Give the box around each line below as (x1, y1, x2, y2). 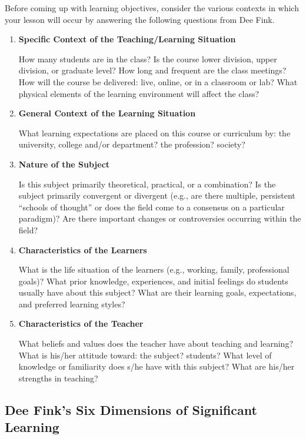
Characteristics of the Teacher (18, 317, 144, 330)
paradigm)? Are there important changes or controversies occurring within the (18, 212, 301, 224)
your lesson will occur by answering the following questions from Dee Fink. (5, 13, 275, 25)
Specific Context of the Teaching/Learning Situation (18, 33, 236, 45)
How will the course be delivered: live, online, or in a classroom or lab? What (18, 75, 298, 88)
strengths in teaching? (18, 371, 98, 384)
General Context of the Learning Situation (18, 107, 196, 119)
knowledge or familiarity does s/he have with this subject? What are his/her (18, 360, 295, 373)
